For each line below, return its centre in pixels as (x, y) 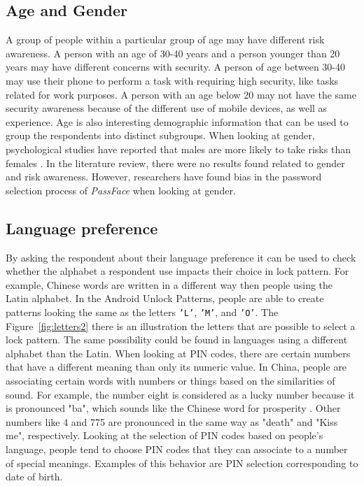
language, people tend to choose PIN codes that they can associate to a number (177, 449)
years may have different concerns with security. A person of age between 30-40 (175, 67)
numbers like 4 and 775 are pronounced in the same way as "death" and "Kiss (172, 421)
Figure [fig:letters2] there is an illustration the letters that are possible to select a (181, 326)
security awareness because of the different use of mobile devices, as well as (167, 108)
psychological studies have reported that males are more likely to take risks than (178, 149)
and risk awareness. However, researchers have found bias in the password (164, 177)
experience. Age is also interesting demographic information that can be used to (177, 121)
